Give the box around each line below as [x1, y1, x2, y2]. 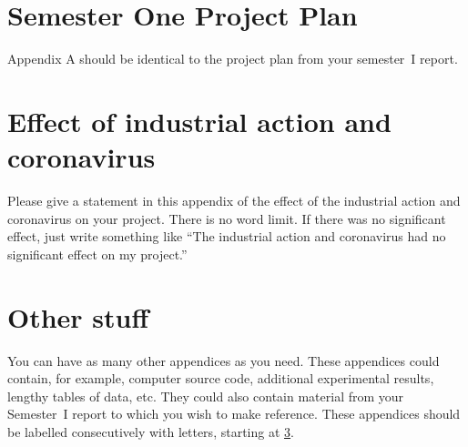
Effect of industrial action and [7, 102, 392, 139]
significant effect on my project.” [7, 244, 188, 263]
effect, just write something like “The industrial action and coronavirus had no [7, 227, 446, 246]
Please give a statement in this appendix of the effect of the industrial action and [7, 191, 461, 210]
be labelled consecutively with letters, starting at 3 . [7, 422, 294, 441]
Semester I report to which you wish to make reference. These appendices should [7, 404, 461, 423]
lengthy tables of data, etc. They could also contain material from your [7, 386, 404, 405]
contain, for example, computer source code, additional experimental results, [7, 369, 434, 388]
